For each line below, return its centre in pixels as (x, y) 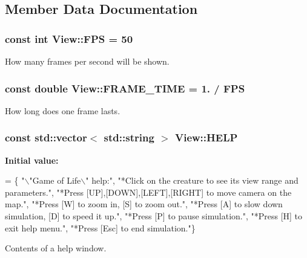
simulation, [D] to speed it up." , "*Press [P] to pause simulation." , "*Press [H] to (154, 216)
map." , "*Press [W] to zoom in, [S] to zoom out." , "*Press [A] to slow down (144, 204)
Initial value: (32, 160)
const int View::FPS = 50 (69, 38)
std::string (129, 137)
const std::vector (46, 137)
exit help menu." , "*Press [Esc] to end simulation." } (100, 227)
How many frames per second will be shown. (87, 61)
